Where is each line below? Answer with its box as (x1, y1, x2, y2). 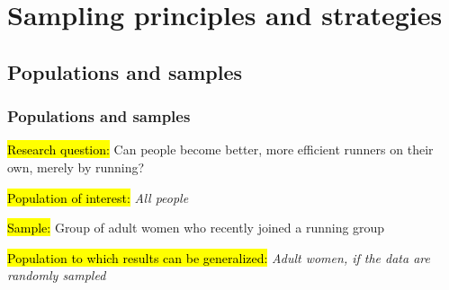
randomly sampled (7, 266, 106, 285)
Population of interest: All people (7, 188, 189, 207)
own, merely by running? (7, 157, 145, 176)
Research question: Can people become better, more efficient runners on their (7, 140, 434, 159)
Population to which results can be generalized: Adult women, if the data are (7, 248, 430, 267)
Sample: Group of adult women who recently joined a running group (7, 218, 385, 237)
